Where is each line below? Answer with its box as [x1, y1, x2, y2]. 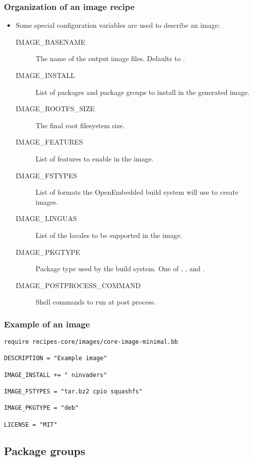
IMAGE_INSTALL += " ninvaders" [4, 371, 107, 379]
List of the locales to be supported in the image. [35, 230, 183, 240]
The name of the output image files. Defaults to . [35, 53, 185, 64]
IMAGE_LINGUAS [15, 213, 77, 224]
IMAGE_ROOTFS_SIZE [15, 103, 95, 114]
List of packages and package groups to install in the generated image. [35, 86, 250, 97]
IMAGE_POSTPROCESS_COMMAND [15, 280, 141, 290]
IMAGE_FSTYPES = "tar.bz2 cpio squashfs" [4, 388, 143, 395]
